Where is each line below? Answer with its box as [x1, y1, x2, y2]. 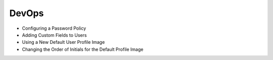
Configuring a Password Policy [22, 25, 86, 31]
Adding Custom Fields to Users [22, 32, 87, 38]
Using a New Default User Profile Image [22, 39, 105, 45]
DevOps [9, 8, 44, 19]
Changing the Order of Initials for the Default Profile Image [22, 46, 144, 52]
